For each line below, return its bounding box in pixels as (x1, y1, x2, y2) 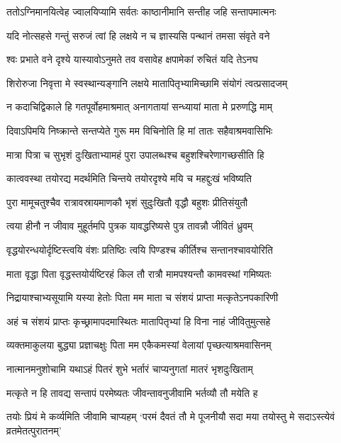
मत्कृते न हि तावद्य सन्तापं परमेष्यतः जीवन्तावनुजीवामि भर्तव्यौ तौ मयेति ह (6, 385, 258, 400)
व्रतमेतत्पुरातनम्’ (6, 422, 62, 437)
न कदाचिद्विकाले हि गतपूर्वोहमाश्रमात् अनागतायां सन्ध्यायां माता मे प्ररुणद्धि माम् (6, 99, 273, 114)
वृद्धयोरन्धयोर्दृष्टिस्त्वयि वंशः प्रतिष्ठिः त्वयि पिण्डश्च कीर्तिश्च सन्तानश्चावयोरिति (6, 242, 273, 257)
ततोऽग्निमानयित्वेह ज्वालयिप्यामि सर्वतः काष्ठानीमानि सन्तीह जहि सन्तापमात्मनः (6, 4, 276, 18)
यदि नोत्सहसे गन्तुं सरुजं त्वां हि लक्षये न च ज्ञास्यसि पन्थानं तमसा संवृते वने (6, 28, 270, 43)
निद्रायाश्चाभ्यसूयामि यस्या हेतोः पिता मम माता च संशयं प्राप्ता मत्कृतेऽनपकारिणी (6, 290, 279, 305)
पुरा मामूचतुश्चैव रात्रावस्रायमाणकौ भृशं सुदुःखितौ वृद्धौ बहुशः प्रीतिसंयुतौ (6, 194, 248, 209)
